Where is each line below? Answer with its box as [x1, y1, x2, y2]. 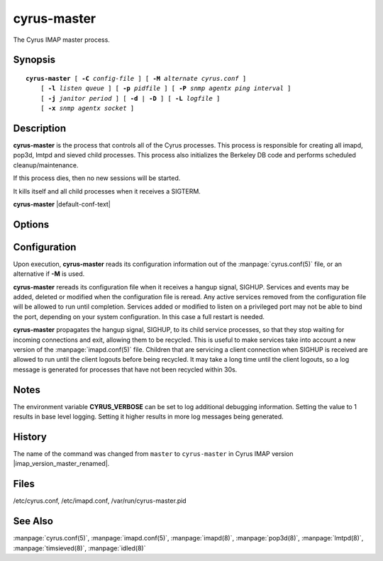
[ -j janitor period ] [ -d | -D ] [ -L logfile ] [40, 94, 221, 102]
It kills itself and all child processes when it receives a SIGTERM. [13, 187, 201, 195]
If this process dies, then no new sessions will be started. [13, 174, 181, 182]
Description [13, 122, 67, 134]
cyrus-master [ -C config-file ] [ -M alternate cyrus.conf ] [26, 74, 247, 82]
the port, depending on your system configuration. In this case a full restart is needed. [13, 312, 265, 321]
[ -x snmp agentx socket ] [40, 104, 135, 113]
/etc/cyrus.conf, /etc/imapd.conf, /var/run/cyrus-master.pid [13, 496, 187, 505]
